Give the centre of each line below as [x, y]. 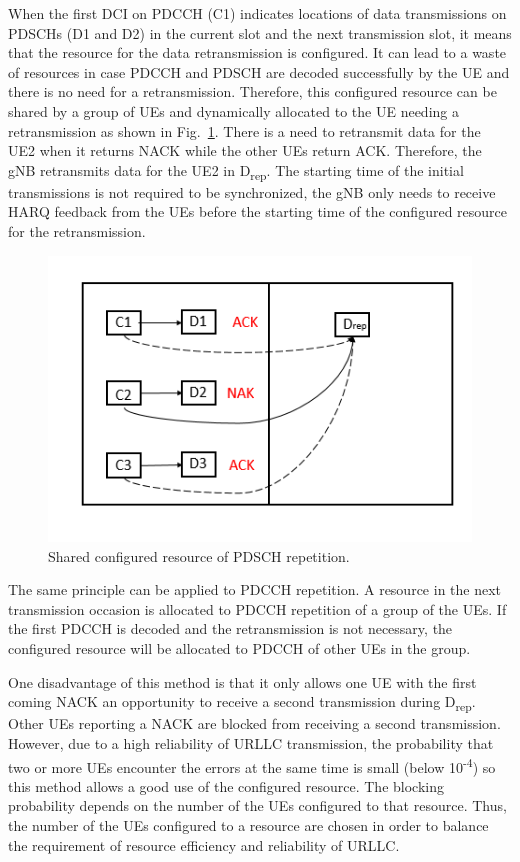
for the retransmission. [77, 231]
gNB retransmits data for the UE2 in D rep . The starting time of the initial [236, 171]
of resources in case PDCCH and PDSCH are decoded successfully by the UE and [259, 71]
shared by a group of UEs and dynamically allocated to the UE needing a [233, 110]
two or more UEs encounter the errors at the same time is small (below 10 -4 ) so [252, 765]
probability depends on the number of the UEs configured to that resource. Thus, [257, 805]
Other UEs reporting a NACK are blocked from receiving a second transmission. [254, 723]
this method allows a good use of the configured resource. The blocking [226, 785]
